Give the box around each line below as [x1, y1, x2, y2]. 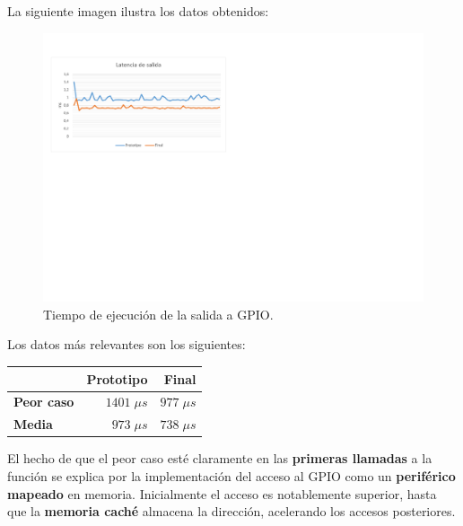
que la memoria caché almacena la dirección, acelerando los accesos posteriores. [7, 502, 456, 521]
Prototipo [86, 369, 148, 388]
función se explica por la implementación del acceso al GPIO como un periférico [7, 466, 456, 485]
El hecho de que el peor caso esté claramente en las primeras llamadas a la [7, 449, 432, 468]
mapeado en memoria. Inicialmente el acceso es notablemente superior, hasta [7, 484, 437, 503]
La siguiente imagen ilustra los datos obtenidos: [7, 2, 269, 20]
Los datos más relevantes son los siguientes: [7, 335, 246, 354]
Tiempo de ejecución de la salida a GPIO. [43, 304, 274, 323]
